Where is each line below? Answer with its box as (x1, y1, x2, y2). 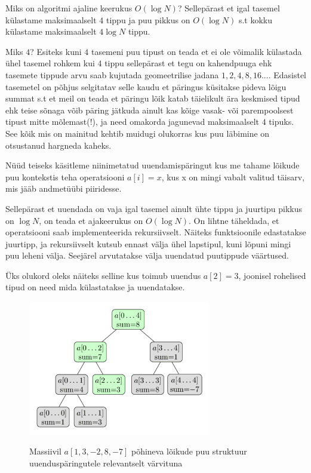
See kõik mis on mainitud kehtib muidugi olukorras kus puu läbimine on (5, 127, 270, 139)
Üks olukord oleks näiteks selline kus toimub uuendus (5, 269, 201, 281)
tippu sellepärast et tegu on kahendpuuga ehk (104, 57, 272, 69)
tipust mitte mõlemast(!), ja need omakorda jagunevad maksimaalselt (5, 115, 259, 128)
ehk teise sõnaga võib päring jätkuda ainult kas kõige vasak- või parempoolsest (5, 103, 294, 116)
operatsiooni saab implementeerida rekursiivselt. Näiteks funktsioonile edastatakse (5, 226, 306, 238)
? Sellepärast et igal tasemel (177, 2, 280, 14)
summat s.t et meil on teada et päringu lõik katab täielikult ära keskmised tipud (5, 92, 300, 105)
